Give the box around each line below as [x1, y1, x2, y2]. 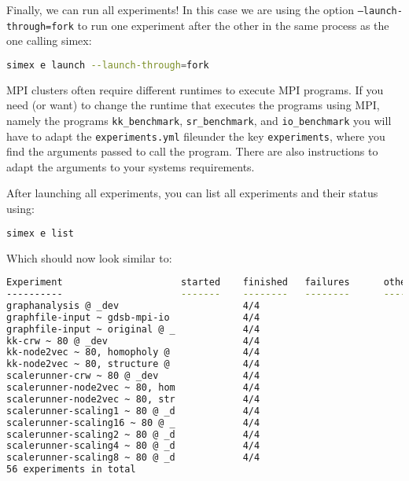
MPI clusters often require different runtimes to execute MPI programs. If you [6, 81, 384, 97]
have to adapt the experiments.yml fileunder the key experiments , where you [6, 127, 385, 144]
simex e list [6, 227, 74, 239]
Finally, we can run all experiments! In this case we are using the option [6, 2, 354, 17]
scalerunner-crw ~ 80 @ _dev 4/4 [6, 370, 260, 382]
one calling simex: [6, 32, 92, 49]
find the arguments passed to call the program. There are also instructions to [6, 143, 378, 160]
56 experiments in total [6, 464, 136, 475]
